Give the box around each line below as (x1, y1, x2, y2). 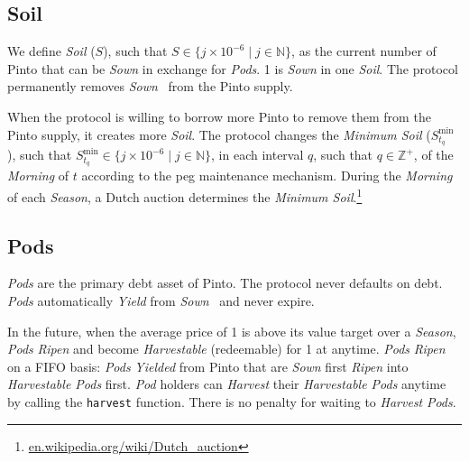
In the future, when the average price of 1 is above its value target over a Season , (7, 321, 456, 340)
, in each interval (211, 145, 304, 164)
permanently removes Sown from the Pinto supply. (7, 77, 293, 96)
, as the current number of (291, 42, 437, 60)
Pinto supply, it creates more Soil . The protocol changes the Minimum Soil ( (7, 125, 431, 143)
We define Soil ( (7, 42, 96, 60)
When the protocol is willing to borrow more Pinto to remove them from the (7, 106, 431, 125)
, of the (413, 145, 454, 164)
